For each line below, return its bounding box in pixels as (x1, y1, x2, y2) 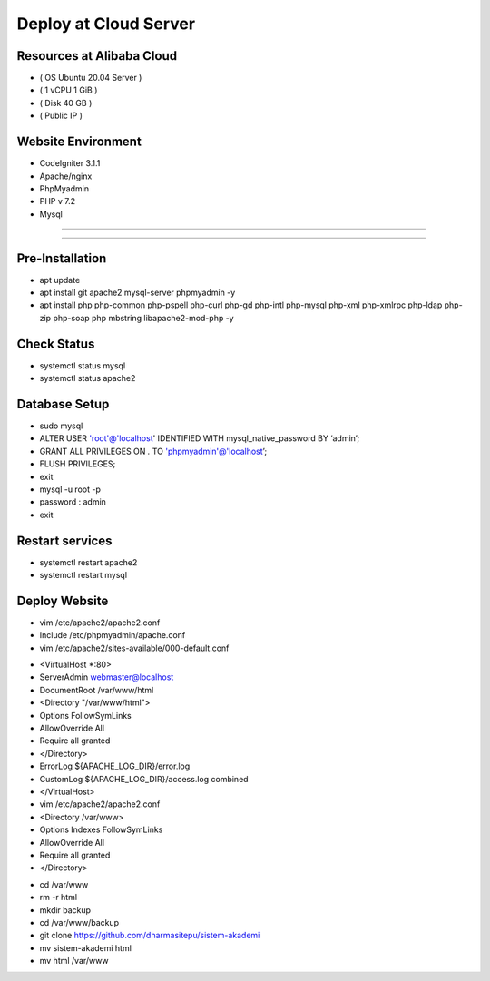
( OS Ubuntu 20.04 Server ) (39, 73, 142, 83)
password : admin (39, 496, 106, 507)
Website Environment (16, 134, 142, 150)
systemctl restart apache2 (39, 556, 138, 567)
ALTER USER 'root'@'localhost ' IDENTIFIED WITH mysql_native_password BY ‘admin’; (39, 433, 360, 444)
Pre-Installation (16, 250, 107, 266)
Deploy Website (16, 593, 109, 608)
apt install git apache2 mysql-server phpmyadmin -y (39, 287, 236, 298)
